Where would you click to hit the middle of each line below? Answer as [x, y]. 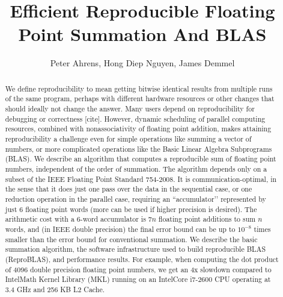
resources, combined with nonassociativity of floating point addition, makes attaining [138, 129]
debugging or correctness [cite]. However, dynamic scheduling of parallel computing [135, 118]
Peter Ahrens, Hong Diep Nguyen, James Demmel [142, 63]
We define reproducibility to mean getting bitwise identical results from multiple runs [139, 88]
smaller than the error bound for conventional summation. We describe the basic [131, 239]
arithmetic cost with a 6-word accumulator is [75, 219]
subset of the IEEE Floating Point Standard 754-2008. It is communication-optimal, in [141, 179]
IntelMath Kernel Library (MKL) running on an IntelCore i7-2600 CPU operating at [138, 279]
